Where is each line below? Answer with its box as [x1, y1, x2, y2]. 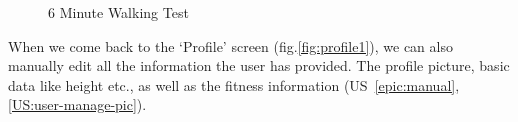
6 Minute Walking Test [48, 2, 189, 22]
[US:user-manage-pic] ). [8, 94, 147, 115]
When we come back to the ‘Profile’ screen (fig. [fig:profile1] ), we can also [8, 35, 453, 56]
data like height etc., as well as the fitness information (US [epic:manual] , [8, 74, 460, 95]
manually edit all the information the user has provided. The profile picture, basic [8, 55, 510, 76]
